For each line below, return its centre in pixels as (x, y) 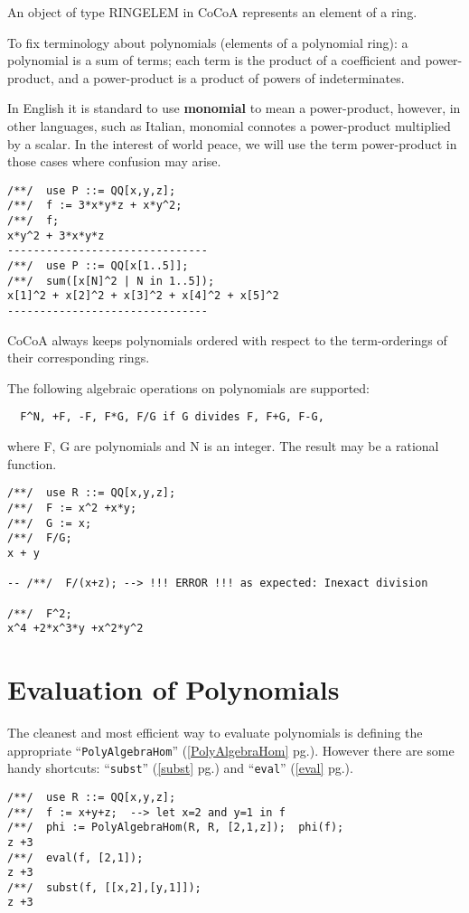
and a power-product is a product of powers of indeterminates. (231, 77)
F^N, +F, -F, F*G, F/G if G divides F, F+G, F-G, (172, 417)
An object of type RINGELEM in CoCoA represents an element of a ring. (212, 12)
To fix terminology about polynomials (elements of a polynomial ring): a (208, 42)
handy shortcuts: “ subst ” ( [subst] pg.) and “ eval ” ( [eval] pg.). (180, 768)
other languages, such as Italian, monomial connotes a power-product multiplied (229, 125)
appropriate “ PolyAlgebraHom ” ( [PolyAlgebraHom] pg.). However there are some (231, 750)
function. (32, 463)
